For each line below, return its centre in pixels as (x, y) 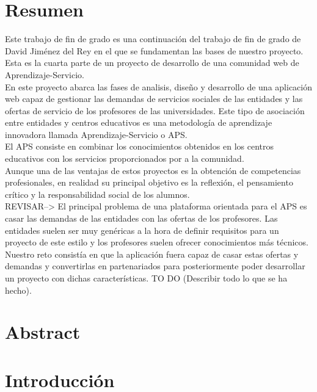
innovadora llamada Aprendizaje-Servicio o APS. (96, 134)
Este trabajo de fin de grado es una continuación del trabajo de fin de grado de (153, 39)
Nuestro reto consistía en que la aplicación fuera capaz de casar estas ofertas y (152, 254)
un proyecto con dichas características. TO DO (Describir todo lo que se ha (146, 278)
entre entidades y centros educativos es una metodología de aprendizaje (139, 122)
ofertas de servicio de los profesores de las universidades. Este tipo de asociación (155, 110)
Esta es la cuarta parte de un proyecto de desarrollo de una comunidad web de (152, 63)
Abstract (43, 332)
